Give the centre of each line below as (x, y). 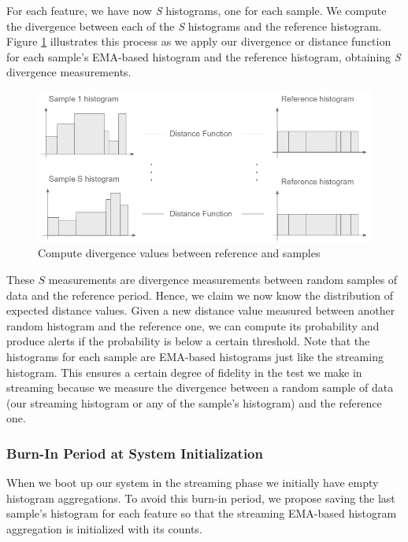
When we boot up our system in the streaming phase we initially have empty (193, 483)
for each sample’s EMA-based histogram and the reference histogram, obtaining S (204, 56)
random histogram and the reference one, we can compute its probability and (193, 325)
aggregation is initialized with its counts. (104, 529)
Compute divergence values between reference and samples (179, 253)
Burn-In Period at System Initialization (135, 453)
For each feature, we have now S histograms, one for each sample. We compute (197, 10)
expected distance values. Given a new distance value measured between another (201, 310)
